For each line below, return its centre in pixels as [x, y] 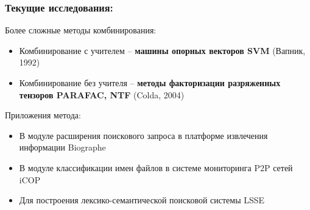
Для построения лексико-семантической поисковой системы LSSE [142, 200]
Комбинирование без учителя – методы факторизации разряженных [150, 83]
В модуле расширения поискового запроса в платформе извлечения [143, 135]
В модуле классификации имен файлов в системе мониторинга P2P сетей [156, 167]
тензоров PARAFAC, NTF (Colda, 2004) [102, 94]
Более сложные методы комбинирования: [81, 30]
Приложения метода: [43, 115]
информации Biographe [62, 147]
